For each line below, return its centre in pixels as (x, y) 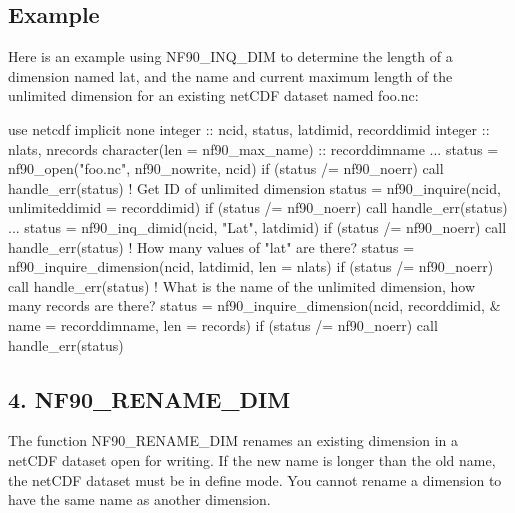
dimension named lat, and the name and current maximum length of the (230, 75)
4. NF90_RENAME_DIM (149, 398)
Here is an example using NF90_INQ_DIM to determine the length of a (230, 56)
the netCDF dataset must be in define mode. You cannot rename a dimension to (255, 479)
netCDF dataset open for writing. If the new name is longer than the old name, (252, 459)
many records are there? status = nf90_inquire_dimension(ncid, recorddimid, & (254, 305)
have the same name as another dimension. (139, 499)
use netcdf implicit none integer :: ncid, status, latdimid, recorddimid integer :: (249, 128)
